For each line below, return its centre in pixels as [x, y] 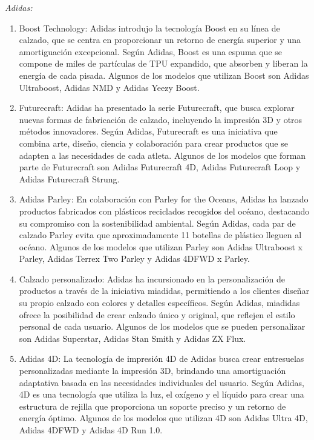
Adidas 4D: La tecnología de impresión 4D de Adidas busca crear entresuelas [162, 358]
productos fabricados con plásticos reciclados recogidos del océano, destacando [164, 211]
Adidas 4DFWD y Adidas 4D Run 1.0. [91, 430]
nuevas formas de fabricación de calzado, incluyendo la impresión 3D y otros [161, 119]
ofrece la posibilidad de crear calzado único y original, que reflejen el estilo [157, 314]
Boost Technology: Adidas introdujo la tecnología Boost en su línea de [149, 28]
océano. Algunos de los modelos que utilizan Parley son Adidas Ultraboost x [161, 246]
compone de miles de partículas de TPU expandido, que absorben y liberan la [163, 63]
